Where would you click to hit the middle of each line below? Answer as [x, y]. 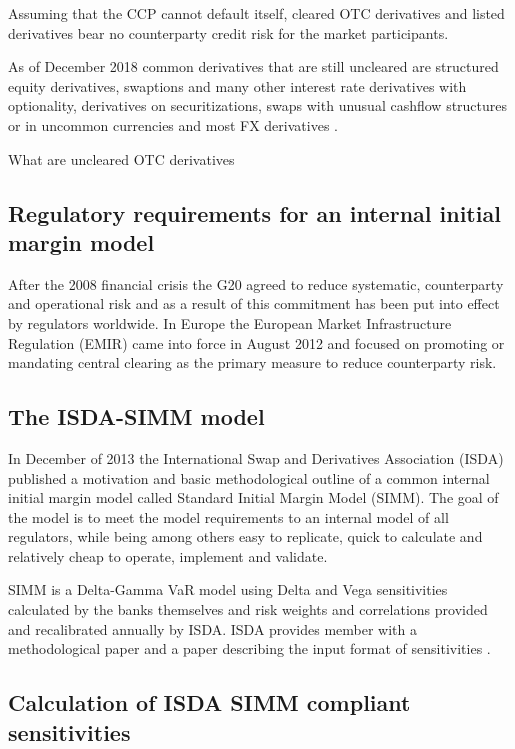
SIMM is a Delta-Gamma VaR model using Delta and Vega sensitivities [228, 589]
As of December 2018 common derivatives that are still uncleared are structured [253, 66]
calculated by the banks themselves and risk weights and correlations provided [248, 609]
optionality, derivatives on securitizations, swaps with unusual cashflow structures [258, 105]
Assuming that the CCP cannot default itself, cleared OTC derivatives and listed [256, 13]
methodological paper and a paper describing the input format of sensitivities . [249, 648]
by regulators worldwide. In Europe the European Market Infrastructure [230, 322]
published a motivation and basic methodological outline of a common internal [249, 477]
